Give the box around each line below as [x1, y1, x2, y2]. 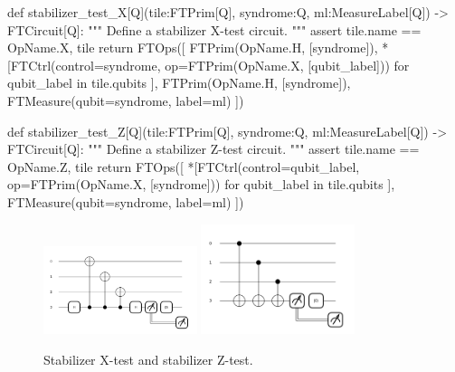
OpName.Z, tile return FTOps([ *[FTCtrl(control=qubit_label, [7, 157, 360, 176]
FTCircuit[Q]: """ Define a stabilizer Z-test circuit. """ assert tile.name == [7, 139, 420, 158]
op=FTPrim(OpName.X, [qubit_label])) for [165, 55, 410, 74]
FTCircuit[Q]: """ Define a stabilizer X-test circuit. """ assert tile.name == [7, 20, 422, 39]
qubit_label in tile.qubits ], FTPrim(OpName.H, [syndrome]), [7, 73, 351, 92]
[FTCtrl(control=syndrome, [7, 55, 161, 74]
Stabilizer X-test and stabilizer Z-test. [43, 350, 253, 369]
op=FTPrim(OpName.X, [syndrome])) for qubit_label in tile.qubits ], [7, 175, 395, 194]
